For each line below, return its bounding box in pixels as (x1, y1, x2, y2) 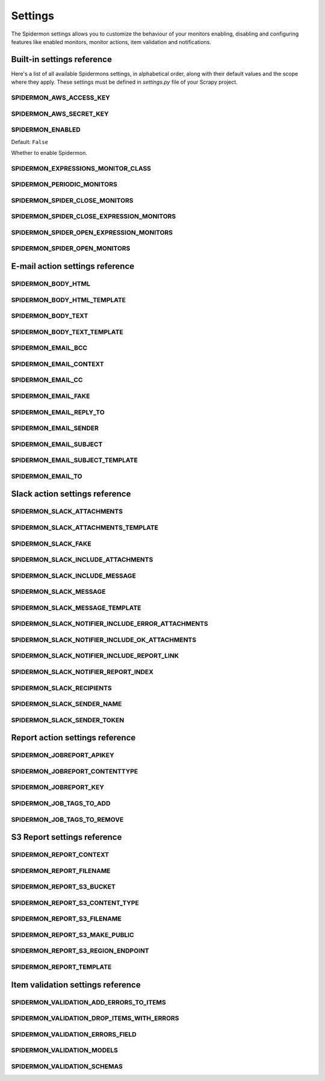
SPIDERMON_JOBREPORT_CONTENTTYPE (11, 767, 138, 775)
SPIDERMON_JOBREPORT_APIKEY (11, 751, 114, 760)
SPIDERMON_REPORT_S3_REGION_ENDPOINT (11, 947, 150, 955)
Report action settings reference (11, 733, 136, 743)
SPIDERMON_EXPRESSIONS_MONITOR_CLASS (11, 164, 152, 172)
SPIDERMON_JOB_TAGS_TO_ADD (11, 799, 111, 807)
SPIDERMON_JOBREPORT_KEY (11, 783, 105, 792)
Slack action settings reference (11, 489, 131, 499)
